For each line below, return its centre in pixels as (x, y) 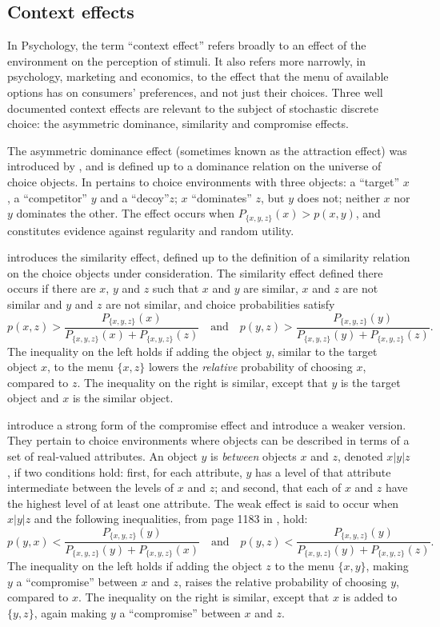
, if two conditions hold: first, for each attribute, (125, 471)
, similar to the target (324, 351)
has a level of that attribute (323, 471)
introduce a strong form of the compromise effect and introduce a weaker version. (207, 424)
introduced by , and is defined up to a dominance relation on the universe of (194, 166)
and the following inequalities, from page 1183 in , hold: (171, 519)
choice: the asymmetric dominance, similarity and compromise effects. (178, 124)
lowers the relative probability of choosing (250, 367)
